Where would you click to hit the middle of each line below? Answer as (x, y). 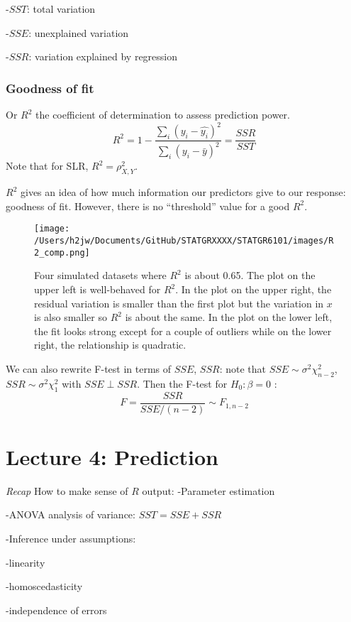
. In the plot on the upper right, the (253, 289)
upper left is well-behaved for (97, 289)
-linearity (26, 562)
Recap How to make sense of (67, 490)
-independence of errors (56, 610)
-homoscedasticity (44, 586)
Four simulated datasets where (100, 275)
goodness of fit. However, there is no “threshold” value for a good (148, 206)
